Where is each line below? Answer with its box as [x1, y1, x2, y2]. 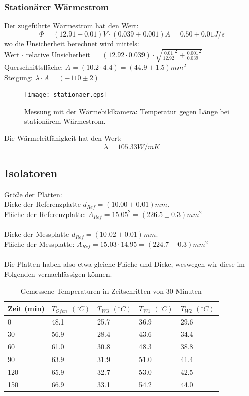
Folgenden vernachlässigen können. [4, 268, 112, 279]
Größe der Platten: [4, 189, 62, 199]
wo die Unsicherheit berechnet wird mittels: [4, 38, 139, 48]
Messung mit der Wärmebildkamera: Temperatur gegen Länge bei [24, 105, 229, 116]
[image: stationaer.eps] [24, 91, 108, 99]
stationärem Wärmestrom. [24, 116, 106, 126]
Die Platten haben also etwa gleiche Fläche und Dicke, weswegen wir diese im [4, 258, 245, 269]
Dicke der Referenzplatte [4, 199, 81, 209]
